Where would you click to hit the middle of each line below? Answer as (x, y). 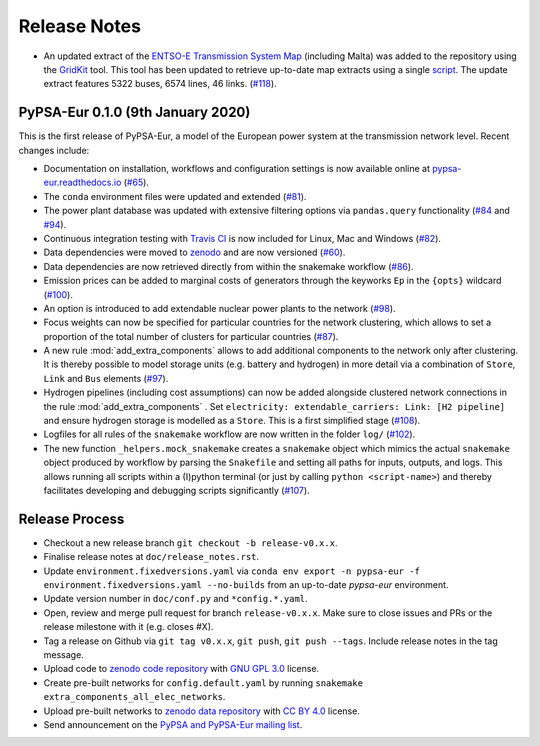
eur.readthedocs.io (82, 182)
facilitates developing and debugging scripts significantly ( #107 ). (176, 490)
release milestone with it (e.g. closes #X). (128, 627)
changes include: (54, 150)
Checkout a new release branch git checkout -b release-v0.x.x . (190, 542)
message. (63, 655)
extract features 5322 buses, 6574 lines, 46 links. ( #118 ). (160, 84)
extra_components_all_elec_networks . (134, 697)
